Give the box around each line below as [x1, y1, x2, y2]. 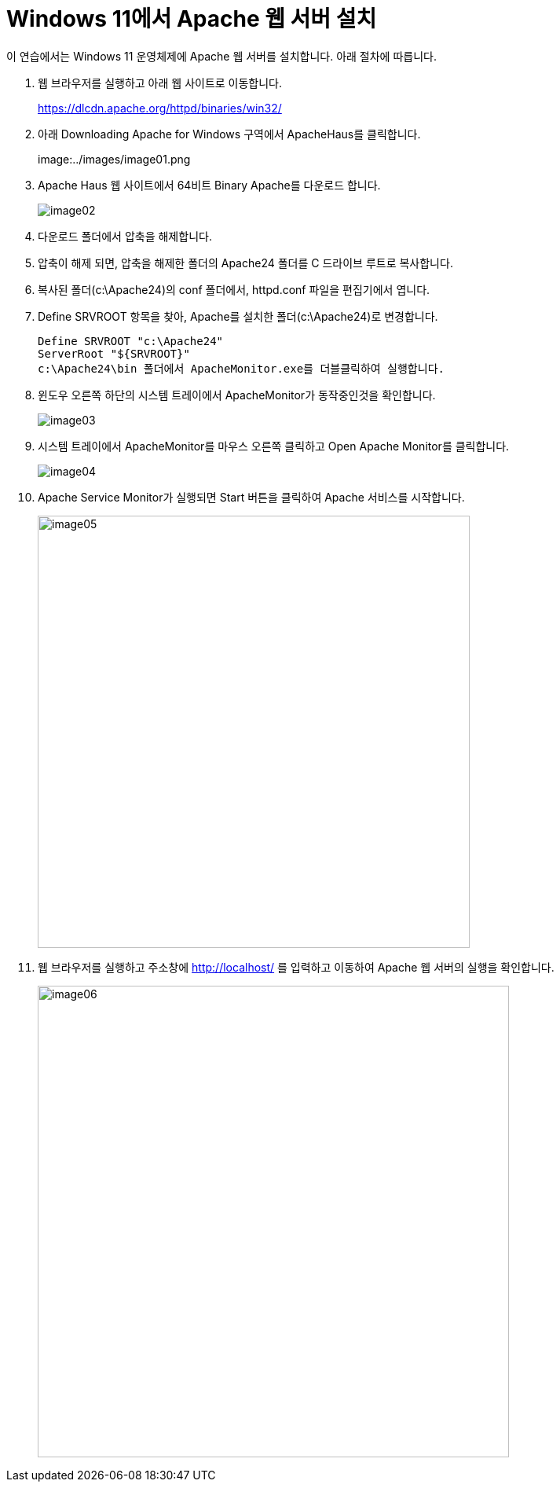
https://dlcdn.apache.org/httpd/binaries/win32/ [38, 101, 282, 115]
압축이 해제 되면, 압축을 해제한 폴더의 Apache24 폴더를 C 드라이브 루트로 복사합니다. [38, 255, 453, 270]
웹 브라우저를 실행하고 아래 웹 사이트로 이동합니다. [38, 75, 283, 90]
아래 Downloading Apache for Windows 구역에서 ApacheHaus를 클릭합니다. [38, 127, 421, 141]
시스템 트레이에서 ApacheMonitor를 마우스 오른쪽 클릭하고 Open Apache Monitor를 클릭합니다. [38, 439, 510, 453]
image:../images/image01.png [38, 152, 191, 166]
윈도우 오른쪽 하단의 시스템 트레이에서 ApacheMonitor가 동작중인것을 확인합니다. [38, 388, 436, 402]
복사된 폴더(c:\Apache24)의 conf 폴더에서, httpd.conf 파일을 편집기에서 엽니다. [38, 282, 430, 296]
